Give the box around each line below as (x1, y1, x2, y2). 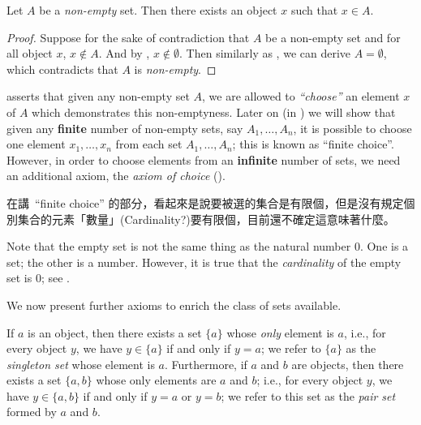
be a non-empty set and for (265, 28, 401, 45)
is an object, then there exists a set (28, 324, 202, 341)
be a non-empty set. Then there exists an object (39, 2, 277, 18)
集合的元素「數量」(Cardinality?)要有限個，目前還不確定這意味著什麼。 (17, 210, 395, 227)
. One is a (359, 238, 409, 255)
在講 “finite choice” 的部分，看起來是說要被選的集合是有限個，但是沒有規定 (6, 194, 404, 211)
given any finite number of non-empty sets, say (6, 119, 243, 136)
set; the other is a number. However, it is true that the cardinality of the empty (6, 253, 402, 270)
